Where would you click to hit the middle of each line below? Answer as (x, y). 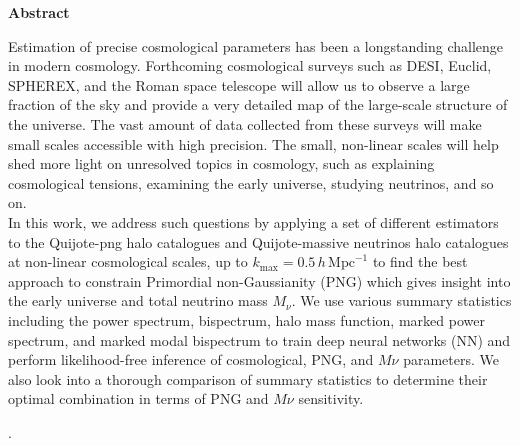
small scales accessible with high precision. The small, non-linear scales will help (253, 143)
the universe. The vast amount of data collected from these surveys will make (245, 123)
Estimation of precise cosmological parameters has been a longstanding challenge (256, 45)
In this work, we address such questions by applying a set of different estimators (253, 221)
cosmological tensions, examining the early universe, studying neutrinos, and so (251, 182)
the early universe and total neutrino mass (138, 300)
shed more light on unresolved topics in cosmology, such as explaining (221, 163)
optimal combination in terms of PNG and (138, 398)
